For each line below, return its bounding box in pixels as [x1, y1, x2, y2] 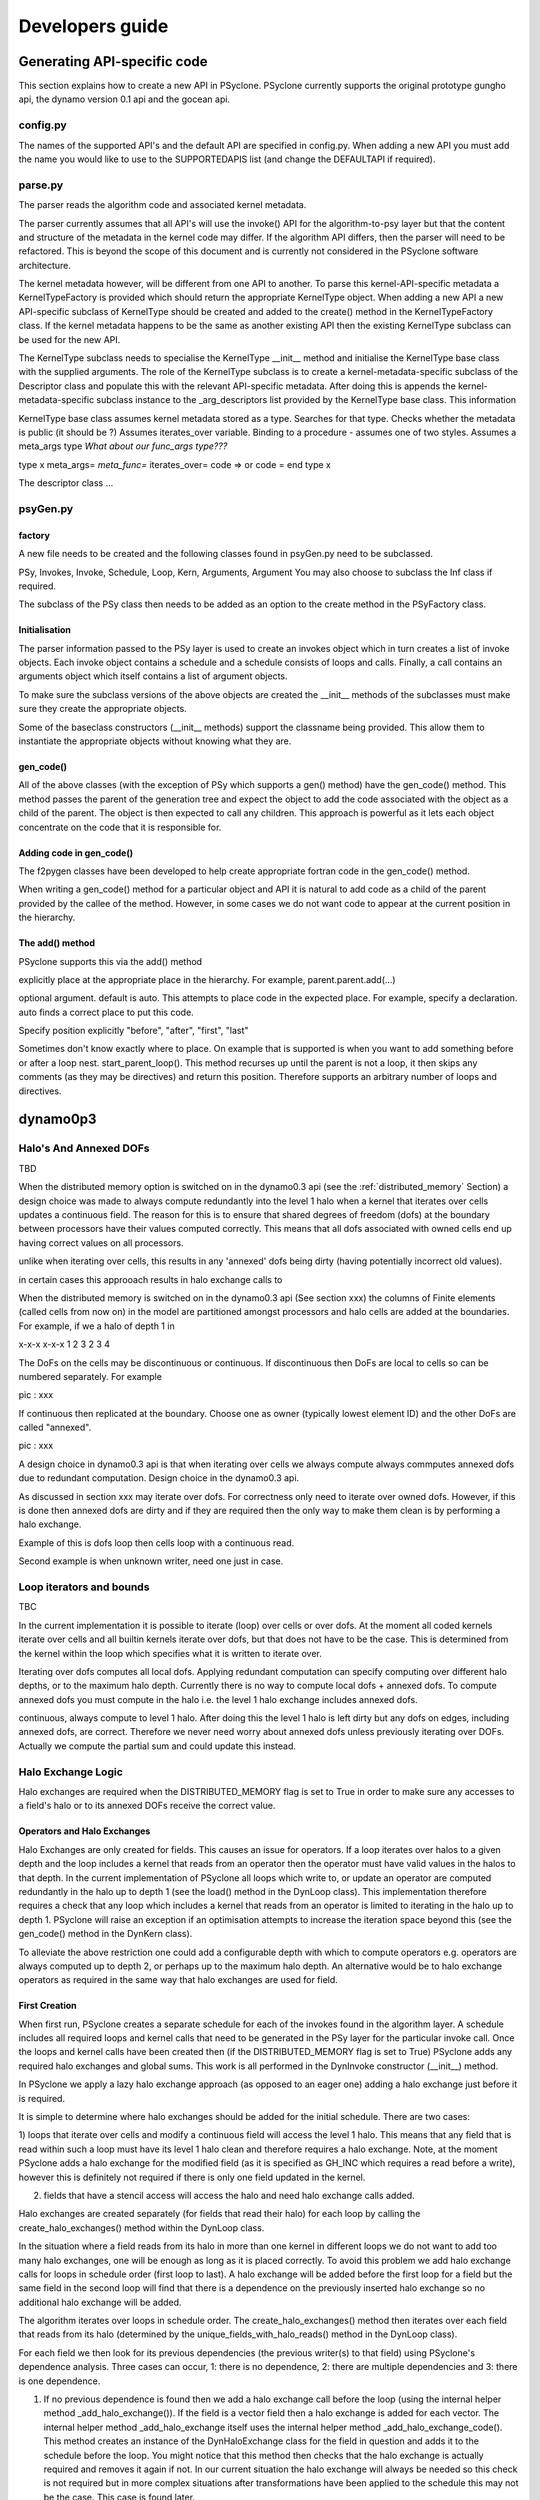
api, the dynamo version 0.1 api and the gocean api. [18, 93, 230, 105]
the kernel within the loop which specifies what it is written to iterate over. [18, 1647, 322, 1659]
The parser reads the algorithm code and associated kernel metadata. [18, 199, 307, 211]
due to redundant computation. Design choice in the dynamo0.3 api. [18, 1472, 300, 1484]
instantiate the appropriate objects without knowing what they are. [18, 735, 292, 747]
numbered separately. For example [18, 1370, 162, 1382]
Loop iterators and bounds [18, 1580, 150, 1594]
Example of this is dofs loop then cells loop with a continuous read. [18, 1536, 295, 1549]
